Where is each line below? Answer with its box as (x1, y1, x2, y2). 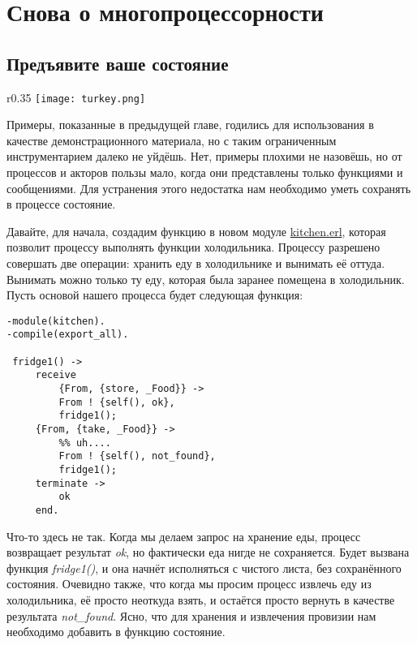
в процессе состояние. (6, 196, 116, 213)
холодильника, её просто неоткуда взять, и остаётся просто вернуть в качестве (6, 591, 395, 608)
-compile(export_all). (6, 329, 129, 341)
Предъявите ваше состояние (6, 50, 229, 75)
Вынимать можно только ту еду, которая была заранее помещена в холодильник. (6, 270, 405, 287)
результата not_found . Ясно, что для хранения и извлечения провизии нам (6, 607, 376, 624)
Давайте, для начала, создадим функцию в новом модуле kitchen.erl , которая (6, 222, 386, 239)
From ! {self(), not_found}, (58, 450, 216, 462)
